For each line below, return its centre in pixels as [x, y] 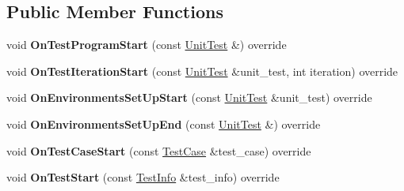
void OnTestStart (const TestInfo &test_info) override [143, 177]
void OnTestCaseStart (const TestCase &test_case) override [159, 150]
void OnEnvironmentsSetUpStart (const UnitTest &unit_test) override [189, 97]
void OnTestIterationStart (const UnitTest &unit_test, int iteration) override [202, 71]
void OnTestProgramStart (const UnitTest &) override [147, 45]
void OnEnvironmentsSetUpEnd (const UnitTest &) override [164, 124]
